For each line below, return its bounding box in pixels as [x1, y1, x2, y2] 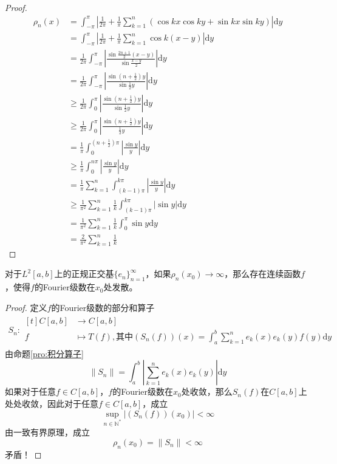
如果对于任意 [5, 385, 56, 398]
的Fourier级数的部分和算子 [51, 301, 155, 313]
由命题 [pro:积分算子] [5, 347, 84, 360]
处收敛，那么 [181, 385, 233, 398]
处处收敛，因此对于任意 [5, 397, 98, 409]
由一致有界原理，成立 [5, 426, 90, 438]
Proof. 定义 [5, 301, 47, 313]
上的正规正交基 [54, 267, 114, 280]
